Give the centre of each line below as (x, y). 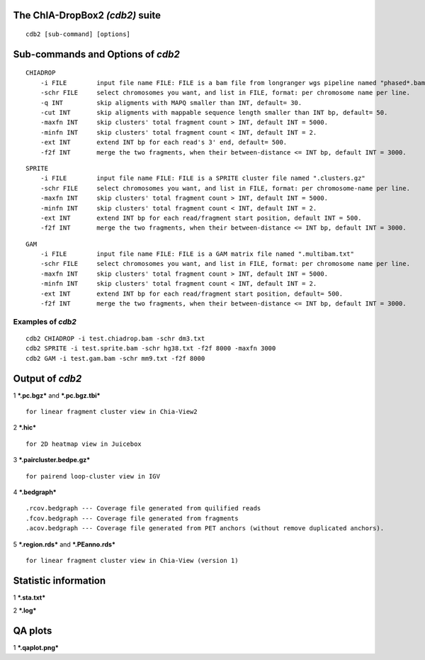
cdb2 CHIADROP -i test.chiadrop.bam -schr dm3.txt (115, 338)
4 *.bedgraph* (35, 492)
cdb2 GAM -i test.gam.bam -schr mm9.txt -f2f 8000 (115, 358)
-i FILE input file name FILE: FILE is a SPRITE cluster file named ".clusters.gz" (203, 178)
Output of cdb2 (47, 378)
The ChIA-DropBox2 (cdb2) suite (87, 15)
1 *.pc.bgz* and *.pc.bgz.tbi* (57, 395)
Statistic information (59, 580)
